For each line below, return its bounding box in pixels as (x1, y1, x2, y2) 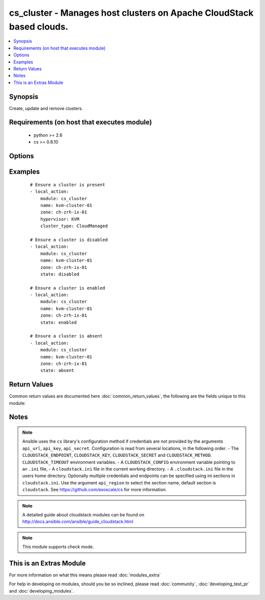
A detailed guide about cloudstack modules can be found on (22, 511, 145, 517)
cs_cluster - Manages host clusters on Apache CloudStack (9, 7, 254, 18)
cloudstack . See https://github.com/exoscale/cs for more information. (22, 487, 167, 493)
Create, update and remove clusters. (9, 105, 83, 111)
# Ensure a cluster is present (30, 182, 106, 187)
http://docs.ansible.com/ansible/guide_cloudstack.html (22, 519, 133, 525)
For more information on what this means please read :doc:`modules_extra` (9, 572, 161, 578)
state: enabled (40, 320, 77, 325)
